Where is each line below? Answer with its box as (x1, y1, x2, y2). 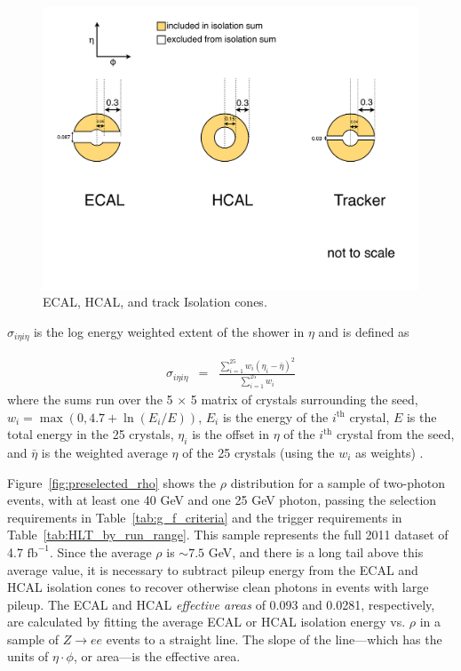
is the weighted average (41, 443, 168, 461)
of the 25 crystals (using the (182, 443, 335, 461)
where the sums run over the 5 (7, 389, 173, 408)
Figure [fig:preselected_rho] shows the (7, 473, 217, 491)
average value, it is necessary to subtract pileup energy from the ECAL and (7, 560, 418, 579)
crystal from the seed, (336, 425, 455, 443)
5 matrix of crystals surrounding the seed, (190, 389, 418, 408)
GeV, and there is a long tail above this (208, 542, 424, 561)
